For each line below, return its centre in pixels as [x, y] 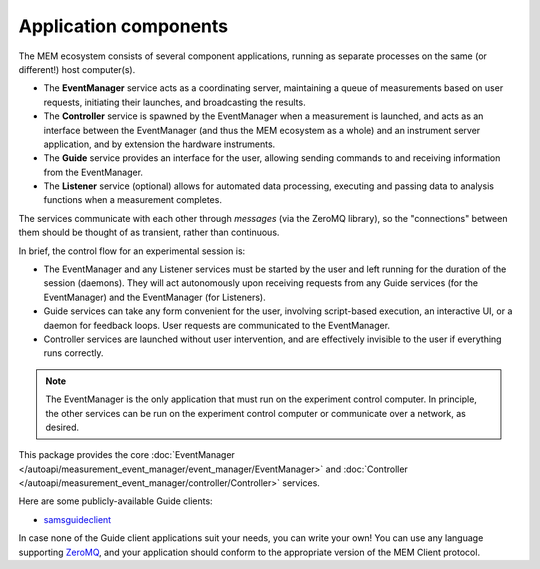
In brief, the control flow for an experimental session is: [132, 251]
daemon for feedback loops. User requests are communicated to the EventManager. [216, 325]
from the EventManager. [93, 172]
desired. [62, 427]
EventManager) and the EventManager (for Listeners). [154, 297]
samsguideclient [77, 519]
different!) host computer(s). [77, 69]
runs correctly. [73, 353]
